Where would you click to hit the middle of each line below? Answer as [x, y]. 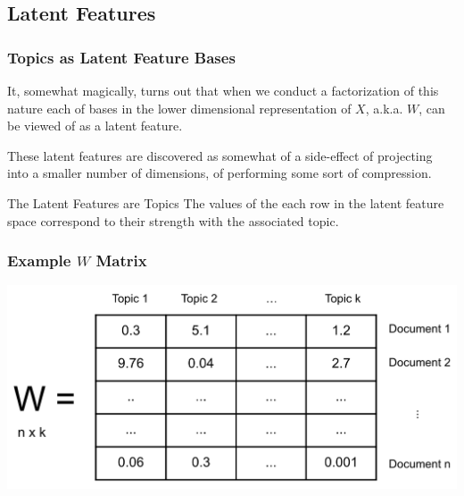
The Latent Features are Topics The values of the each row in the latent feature [226, 202]
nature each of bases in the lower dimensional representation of [179, 108]
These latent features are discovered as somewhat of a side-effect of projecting [220, 155]
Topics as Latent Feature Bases [121, 57]
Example [39, 261]
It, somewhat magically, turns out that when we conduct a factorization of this [223, 90]
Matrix [121, 261]
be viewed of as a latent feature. [95, 126]
